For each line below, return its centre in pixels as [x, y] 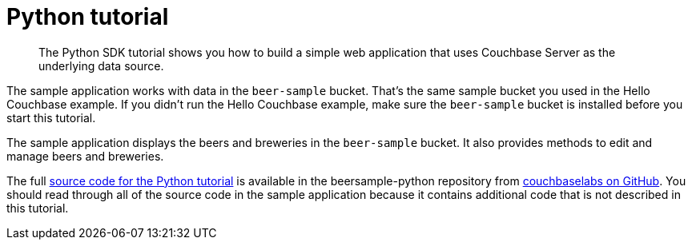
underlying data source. [101, 65]
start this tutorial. [51, 117]
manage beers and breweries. [85, 156]
